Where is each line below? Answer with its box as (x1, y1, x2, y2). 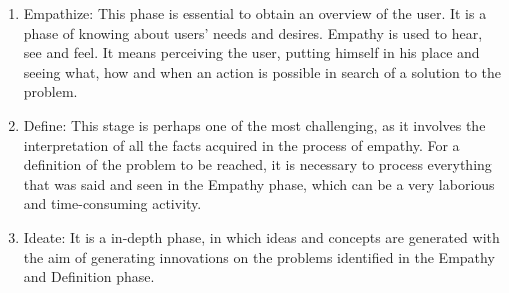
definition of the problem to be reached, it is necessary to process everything (23, 154, 492, 175)
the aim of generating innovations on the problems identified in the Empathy (23, 246, 495, 267)
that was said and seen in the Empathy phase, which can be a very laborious (23, 173, 495, 194)
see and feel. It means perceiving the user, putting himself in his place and (23, 42, 480, 63)
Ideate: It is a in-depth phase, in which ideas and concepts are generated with (23, 226, 500, 247)
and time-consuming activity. (23, 193, 202, 214)
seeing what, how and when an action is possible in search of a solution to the (23, 61, 502, 82)
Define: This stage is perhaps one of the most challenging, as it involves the (23, 114, 486, 135)
